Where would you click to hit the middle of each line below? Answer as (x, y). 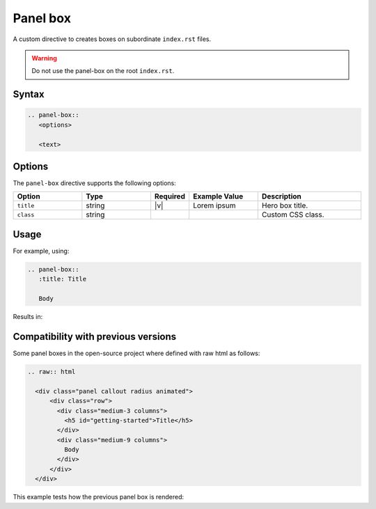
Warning (44, 58)
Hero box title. (285, 205)
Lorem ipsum (214, 205)
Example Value (218, 196)
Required (170, 196)
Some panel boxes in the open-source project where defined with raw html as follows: (136, 353)
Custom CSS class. (293, 214)
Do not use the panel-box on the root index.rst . (103, 71)
